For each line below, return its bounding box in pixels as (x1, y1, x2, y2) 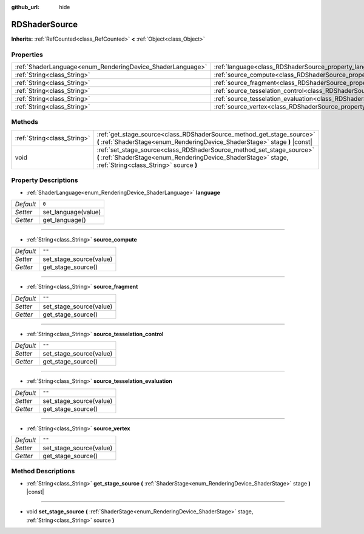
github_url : (11, 4, 39, 10)
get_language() (42, 215, 86, 224)
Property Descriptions (11, 176, 78, 184)
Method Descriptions (11, 467, 75, 476)
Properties (11, 50, 44, 59)
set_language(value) (42, 208, 101, 216)
